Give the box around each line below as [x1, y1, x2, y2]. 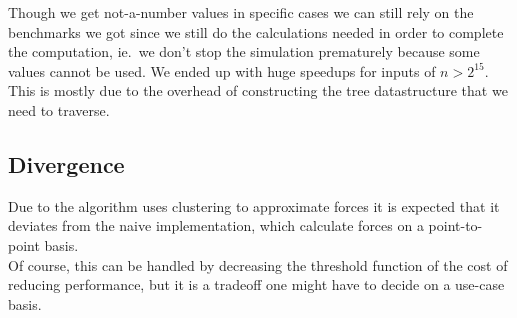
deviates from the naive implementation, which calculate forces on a [8, 215, 424, 236]
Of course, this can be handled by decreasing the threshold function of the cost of [8, 254, 508, 275]
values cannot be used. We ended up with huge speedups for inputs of [8, 60, 436, 81]
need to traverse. [8, 99, 110, 120]
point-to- [428, 215, 483, 236]
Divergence [8, 148, 125, 179]
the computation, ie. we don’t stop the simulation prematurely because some [8, 41, 480, 62]
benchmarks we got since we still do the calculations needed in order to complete [8, 21, 504, 42]
